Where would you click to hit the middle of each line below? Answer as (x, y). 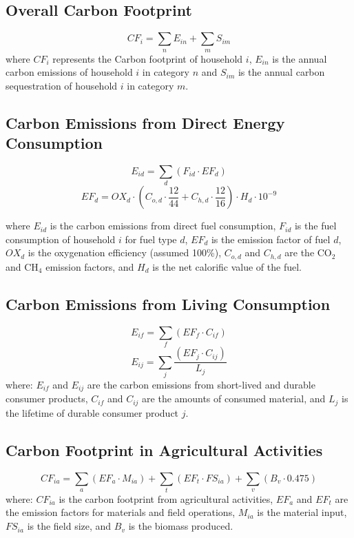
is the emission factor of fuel (271, 239)
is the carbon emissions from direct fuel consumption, (163, 226)
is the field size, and (69, 526)
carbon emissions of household (69, 72)
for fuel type (151, 239)
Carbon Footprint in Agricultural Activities (164, 449)
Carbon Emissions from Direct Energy (145, 122)
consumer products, (47, 399)
